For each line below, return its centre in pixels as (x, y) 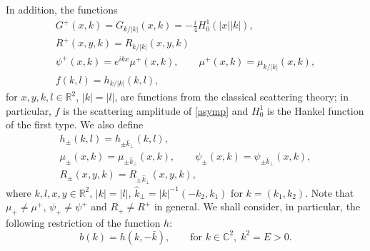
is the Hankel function (316, 110)
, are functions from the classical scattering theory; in (232, 97)
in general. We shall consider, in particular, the (257, 206)
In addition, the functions (62, 9)
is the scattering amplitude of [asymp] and (156, 110)
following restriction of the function (83, 223)
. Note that (330, 192)
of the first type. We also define (75, 124)
